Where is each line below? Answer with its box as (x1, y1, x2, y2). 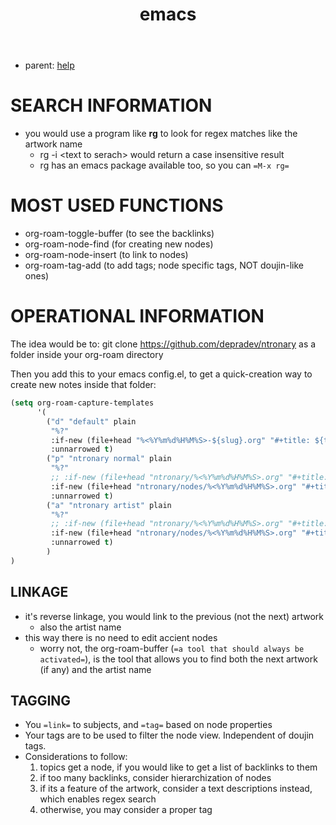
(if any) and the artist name (39, 663, 152, 675)
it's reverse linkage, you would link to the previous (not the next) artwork (24, 610, 325, 622)
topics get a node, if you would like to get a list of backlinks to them (39, 761, 318, 773)
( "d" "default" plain (46, 416, 137, 427)
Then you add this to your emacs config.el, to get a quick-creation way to (10, 368, 313, 380)
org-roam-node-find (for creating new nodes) (24, 238, 214, 250)
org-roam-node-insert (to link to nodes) (24, 249, 189, 261)
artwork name (24, 138, 83, 150)
